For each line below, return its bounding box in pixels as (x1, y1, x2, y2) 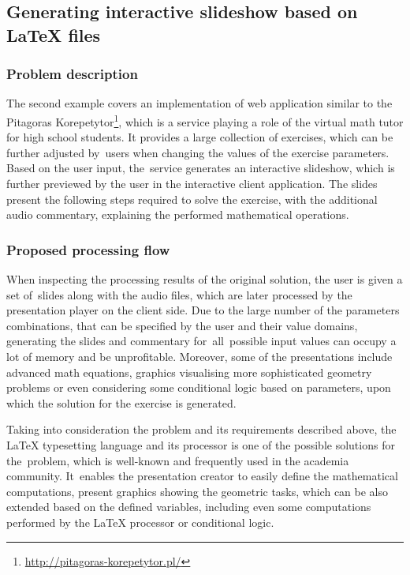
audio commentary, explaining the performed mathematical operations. (6, 206, 349, 223)
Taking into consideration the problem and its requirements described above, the (6, 421, 397, 438)
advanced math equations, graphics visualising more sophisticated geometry (6, 363, 372, 380)
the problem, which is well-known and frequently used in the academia (6, 452, 349, 468)
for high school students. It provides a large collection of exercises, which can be (6, 129, 393, 145)
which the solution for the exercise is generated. (6, 394, 237, 411)
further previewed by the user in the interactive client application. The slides (6, 175, 378, 192)
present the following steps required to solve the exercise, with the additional (6, 190, 378, 207)
